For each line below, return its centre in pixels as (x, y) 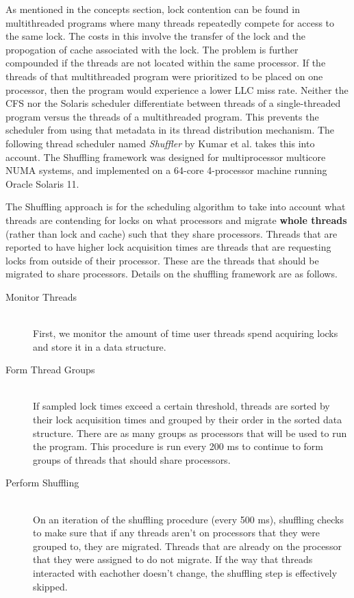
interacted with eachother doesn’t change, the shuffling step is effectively (185, 572)
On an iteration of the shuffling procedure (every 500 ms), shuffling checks (188, 519)
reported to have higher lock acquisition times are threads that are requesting (168, 247)
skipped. (50, 586)
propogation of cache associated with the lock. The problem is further (152, 49)
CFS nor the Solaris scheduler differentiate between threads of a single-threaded (173, 103)
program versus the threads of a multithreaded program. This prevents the (162, 116)
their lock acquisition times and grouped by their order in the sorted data (188, 420)
